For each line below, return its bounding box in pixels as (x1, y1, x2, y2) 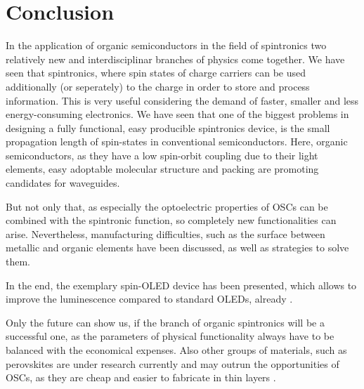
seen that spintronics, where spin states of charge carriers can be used (6, 65, 306, 80)
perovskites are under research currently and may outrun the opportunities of (6, 356, 339, 371)
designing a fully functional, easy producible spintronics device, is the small (6, 120, 330, 135)
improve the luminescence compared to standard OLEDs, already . (6, 291, 293, 306)
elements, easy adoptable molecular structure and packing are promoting (6, 161, 319, 176)
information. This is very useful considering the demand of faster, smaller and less (6, 93, 359, 107)
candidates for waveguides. (6, 176, 120, 190)
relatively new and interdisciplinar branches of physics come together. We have (6, 51, 345, 66)
